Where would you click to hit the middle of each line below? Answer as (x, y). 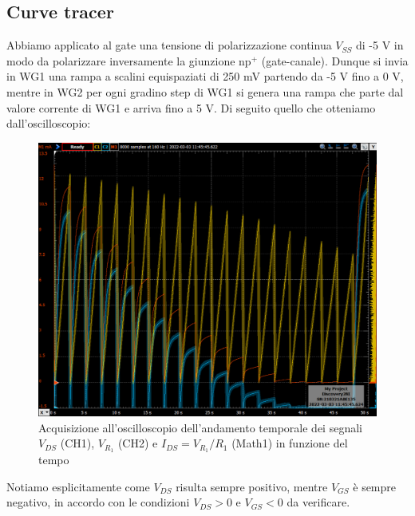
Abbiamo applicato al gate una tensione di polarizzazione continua (169, 45)
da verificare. (318, 502)
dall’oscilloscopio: (49, 123)
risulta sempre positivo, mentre (252, 486)
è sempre (375, 486)
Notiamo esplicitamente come (78, 486)
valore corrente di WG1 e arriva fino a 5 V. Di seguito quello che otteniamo (191, 107)
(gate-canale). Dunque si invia (335, 60)
